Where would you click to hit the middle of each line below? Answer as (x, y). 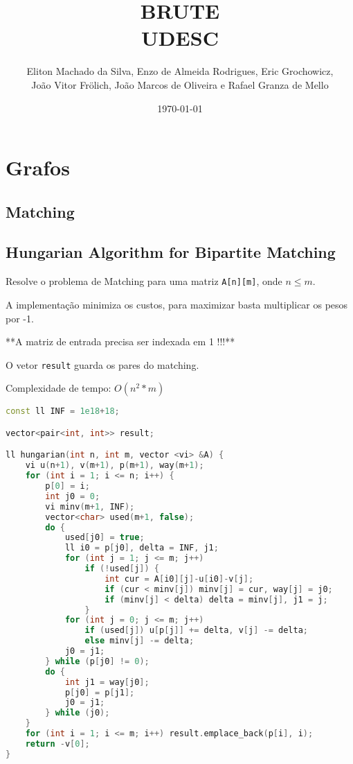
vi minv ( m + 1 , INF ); (90, 506)
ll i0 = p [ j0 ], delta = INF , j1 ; (142, 548)
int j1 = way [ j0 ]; (107, 682)
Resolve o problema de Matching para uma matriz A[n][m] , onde (144, 281)
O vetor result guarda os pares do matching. (102, 364)
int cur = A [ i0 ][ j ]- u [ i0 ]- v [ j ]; (179, 579)
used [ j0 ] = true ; (105, 538)
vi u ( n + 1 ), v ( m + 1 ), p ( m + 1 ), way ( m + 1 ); (115, 466)
